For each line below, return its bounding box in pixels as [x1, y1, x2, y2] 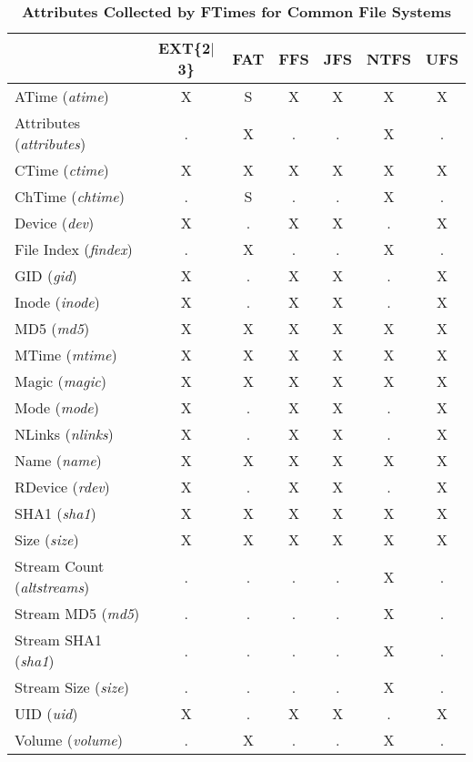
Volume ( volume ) [15, 729, 123, 750]
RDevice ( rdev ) [15, 476, 110, 497]
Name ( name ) [15, 450, 102, 471]
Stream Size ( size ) [15, 676, 129, 697]
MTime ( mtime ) [15, 344, 117, 365]
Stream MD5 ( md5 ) [15, 603, 140, 624]
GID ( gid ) [15, 265, 77, 286]
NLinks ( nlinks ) [15, 423, 114, 444]
